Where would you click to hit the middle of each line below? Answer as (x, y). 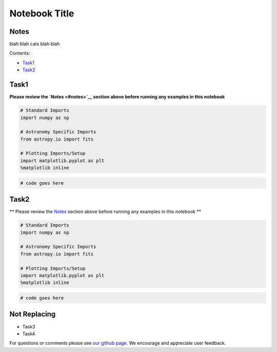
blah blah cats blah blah (35, 44)
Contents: (20, 53)
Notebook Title (42, 13)
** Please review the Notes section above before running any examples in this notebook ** (105, 212)
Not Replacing (33, 314)
